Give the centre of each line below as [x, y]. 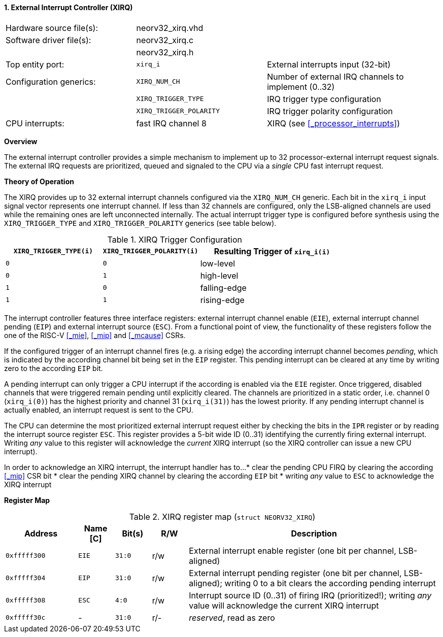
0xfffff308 [26, 600]
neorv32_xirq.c [165, 40]
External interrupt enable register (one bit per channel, [293, 550]
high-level [219, 275]
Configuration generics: [51, 81]
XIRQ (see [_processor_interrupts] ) [333, 123]
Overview [21, 141]
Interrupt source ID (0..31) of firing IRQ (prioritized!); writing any [310, 595]
